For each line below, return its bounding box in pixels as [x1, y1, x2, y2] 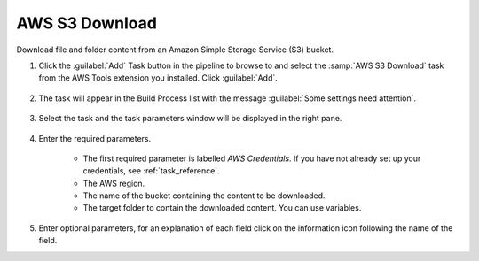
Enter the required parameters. [38, 133, 152, 143]
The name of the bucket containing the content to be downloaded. [82, 190, 326, 201]
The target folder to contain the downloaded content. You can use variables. [82, 203, 362, 213]
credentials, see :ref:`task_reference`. [82, 165, 221, 176]
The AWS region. [82, 178, 145, 188]
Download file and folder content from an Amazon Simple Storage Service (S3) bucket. [16, 44, 334, 55]
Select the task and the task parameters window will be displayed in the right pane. [38, 113, 342, 124]
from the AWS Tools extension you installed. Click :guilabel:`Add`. [38, 73, 279, 83]
